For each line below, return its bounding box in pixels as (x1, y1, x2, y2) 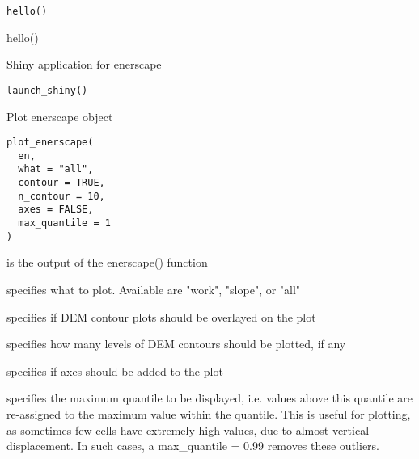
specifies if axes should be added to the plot (6, 362, 223, 379)
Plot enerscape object (6, 107, 113, 124)
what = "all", (18, 163, 94, 175)
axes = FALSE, (18, 204, 94, 216)
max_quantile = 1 (18, 217, 111, 229)
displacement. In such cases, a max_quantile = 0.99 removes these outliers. (6, 437, 379, 454)
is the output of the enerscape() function (6, 254, 208, 271)
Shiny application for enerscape (6, 56, 162, 73)
